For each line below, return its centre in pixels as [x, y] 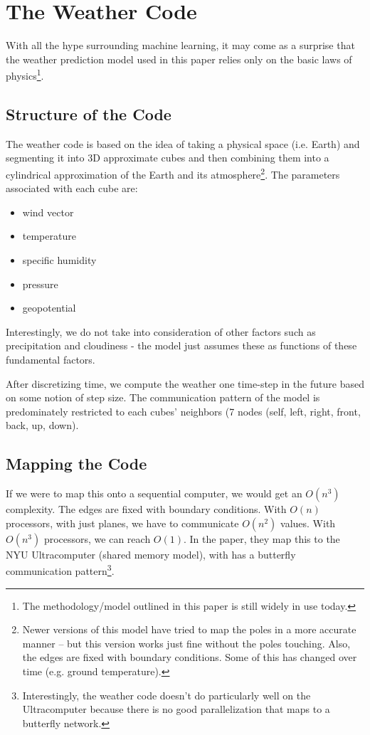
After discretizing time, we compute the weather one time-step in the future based [185, 383]
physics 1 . [25, 74]
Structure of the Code [89, 113]
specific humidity [59, 259]
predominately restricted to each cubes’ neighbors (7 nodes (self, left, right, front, [183, 411]
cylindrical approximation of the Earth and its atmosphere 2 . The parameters [173, 173]
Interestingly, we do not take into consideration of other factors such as [161, 331]
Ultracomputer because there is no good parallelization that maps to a [176, 709]
